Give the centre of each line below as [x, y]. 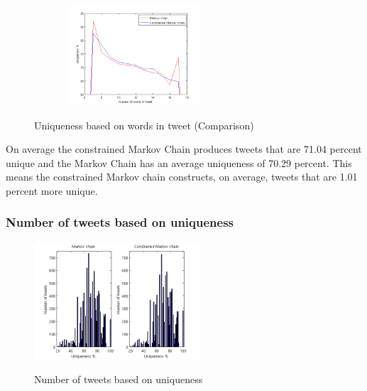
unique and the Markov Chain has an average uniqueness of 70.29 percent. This [179, 162]
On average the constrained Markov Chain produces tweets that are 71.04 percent [184, 149]
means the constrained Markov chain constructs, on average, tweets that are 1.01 [182, 177]
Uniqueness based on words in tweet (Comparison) [144, 125]
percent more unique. [52, 190]
